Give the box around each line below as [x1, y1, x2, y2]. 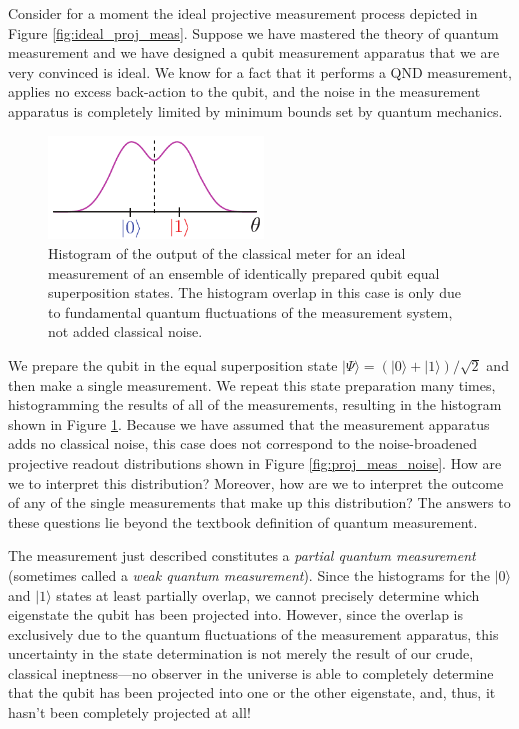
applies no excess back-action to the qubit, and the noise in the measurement [8, 81, 481, 102]
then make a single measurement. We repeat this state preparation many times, [8, 374, 496, 395]
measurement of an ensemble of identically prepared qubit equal [48, 262, 440, 283]
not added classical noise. [48, 321, 203, 342]
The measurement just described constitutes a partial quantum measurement [8, 545, 476, 566]
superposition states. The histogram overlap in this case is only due [48, 282, 461, 303]
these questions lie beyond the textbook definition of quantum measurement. [8, 511, 478, 532]
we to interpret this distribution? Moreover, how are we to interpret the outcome [8, 472, 504, 493]
